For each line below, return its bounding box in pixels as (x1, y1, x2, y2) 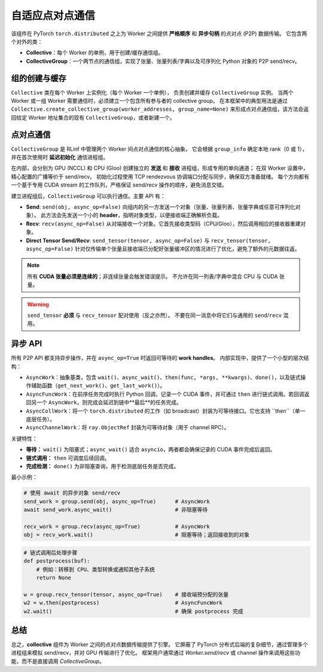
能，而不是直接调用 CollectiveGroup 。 (11, 658, 105, 665)
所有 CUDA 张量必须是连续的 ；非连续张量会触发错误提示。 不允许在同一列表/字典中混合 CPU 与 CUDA (27, 273, 278, 280)
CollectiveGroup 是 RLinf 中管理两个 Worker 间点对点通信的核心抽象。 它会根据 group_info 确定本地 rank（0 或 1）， (11, 145, 308, 152)
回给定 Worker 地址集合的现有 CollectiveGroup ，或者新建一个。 (11, 114, 176, 121)
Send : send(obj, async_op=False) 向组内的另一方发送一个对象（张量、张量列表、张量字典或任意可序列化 (26, 203, 295, 210)
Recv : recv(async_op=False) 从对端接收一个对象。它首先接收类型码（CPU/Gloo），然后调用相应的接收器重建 (26, 220, 301, 227)
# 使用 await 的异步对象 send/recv (23, 490, 121, 496)
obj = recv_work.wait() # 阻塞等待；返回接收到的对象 (23, 532, 250, 538)
